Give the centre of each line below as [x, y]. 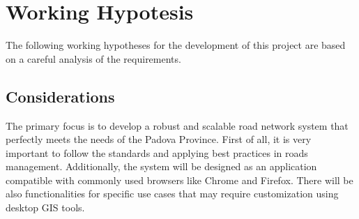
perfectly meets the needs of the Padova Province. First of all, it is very [159, 139]
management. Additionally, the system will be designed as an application [161, 166]
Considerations [60, 96]
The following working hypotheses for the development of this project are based [176, 45]
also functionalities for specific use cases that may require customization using [172, 194]
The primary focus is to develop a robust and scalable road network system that [177, 125]
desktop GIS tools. [45, 207]
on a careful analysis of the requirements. [93, 58]
